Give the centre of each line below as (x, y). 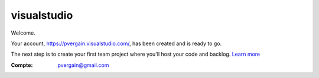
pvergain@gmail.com (83, 65)
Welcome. (23, 33)
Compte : (22, 65)
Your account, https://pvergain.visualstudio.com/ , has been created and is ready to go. (116, 43)
